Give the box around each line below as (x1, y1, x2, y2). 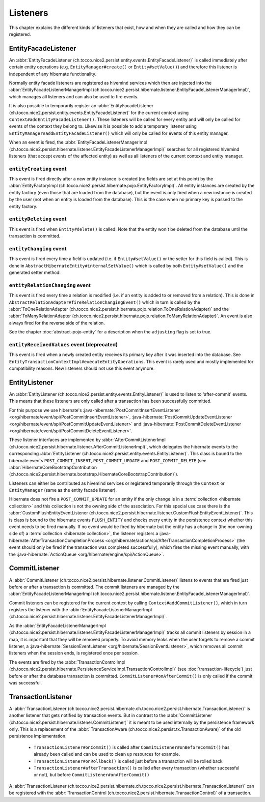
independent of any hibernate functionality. (9, 71, 97, 77)
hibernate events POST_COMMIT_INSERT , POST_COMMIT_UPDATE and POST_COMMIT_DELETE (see (9, 457, 207, 463)
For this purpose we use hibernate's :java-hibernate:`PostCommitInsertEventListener (9, 407, 181, 413)
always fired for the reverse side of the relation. (9, 320, 105, 326)
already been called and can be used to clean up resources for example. (33, 751, 180, 757)
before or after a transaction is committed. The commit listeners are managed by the (9, 584, 180, 590)
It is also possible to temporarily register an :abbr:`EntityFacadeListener (9, 103, 154, 109)
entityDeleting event (9, 215, 67, 222)
